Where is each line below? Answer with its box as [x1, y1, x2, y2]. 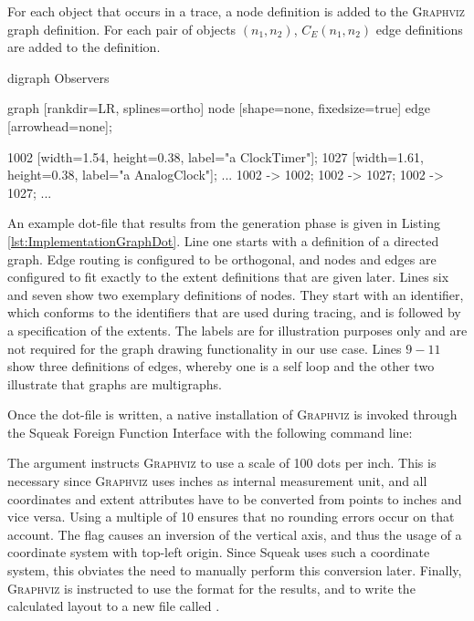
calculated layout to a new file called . [7, 596, 220, 616]
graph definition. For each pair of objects [7, 19, 237, 38]
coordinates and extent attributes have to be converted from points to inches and [7, 489, 462, 508]
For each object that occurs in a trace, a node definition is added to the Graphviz [7, 2, 465, 20]
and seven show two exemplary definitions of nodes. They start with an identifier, [7, 285, 464, 304]
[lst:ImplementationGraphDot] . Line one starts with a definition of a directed [7, 231, 439, 250]
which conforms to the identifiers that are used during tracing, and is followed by [7, 303, 461, 322]
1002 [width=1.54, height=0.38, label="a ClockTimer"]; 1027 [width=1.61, [7, 147, 424, 166]
